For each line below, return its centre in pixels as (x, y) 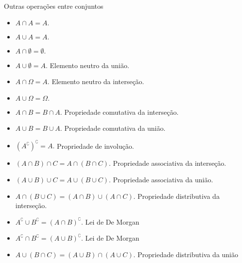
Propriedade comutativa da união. (115, 128)
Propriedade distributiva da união (188, 254)
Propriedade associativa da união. (163, 180)
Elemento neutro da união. (89, 65)
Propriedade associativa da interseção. (170, 163)
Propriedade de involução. (95, 146)
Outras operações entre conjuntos (54, 6)
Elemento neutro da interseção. (98, 81)
